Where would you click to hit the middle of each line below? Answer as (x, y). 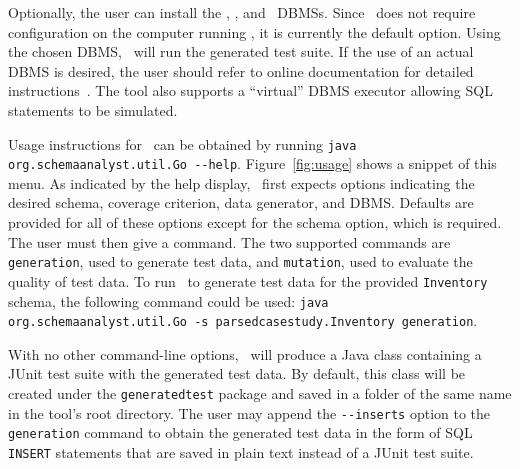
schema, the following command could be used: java (168, 300)
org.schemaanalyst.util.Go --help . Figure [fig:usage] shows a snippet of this (252, 163)
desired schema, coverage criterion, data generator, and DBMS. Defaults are (241, 202)
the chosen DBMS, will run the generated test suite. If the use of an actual (241, 51)
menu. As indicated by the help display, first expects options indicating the (241, 182)
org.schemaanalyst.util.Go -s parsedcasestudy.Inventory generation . (243, 320)
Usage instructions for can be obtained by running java (182, 143)
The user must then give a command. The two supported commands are (229, 241)
